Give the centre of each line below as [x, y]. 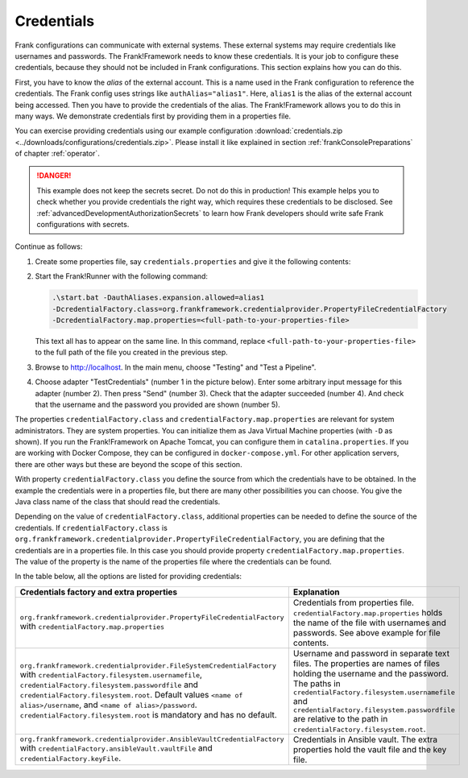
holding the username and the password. [371, 673]
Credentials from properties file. [354, 602]
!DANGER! [54, 176]
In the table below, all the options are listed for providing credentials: [128, 577]
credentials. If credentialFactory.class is [91, 528]
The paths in [317, 683]
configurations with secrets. [83, 225]
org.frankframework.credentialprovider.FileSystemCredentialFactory [148, 666]
